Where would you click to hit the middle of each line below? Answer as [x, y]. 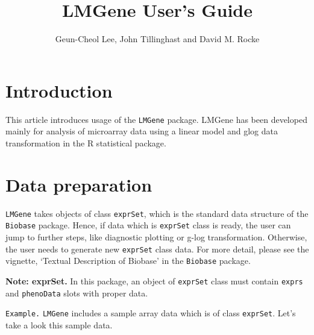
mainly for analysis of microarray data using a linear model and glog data [142, 131]
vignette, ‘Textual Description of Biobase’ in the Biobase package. [128, 261]
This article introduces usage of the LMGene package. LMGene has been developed [156, 119]
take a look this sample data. [59, 324]
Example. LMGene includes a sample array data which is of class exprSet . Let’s [151, 313]
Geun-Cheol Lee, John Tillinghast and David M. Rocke [157, 39]
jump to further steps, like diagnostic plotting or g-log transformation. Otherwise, [156, 236]
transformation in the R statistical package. [86, 142]
